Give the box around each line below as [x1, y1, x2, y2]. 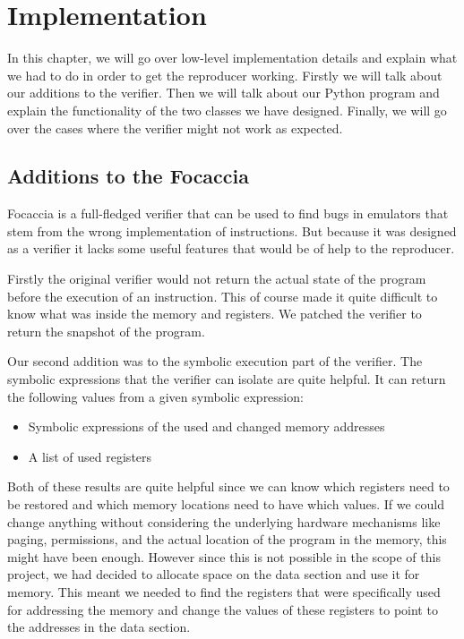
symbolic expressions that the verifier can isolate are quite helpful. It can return [7, 370, 446, 388]
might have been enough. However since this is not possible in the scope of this [7, 547, 441, 566]
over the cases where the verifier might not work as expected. [7, 118, 343, 137]
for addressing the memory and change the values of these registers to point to [7, 600, 438, 618]
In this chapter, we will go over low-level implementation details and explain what [7, 48, 458, 67]
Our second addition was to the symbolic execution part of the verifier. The [7, 352, 423, 371]
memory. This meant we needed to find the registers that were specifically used [7, 582, 441, 601]
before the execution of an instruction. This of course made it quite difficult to [7, 286, 438, 305]
